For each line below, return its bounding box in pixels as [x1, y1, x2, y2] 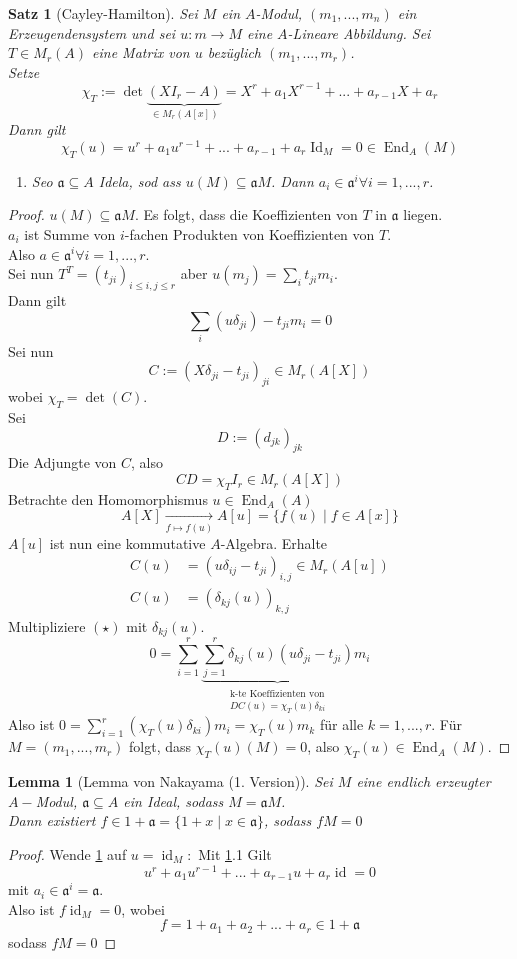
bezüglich [207, 42, 262, 63]
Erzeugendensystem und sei [8, 22, 176, 43]
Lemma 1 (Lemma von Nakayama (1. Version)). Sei [8, 771, 333, 792]
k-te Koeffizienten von [229, 688, 325, 699]
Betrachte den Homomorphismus [8, 488, 208, 509]
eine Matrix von [92, 42, 190, 63]
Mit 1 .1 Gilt [198, 843, 272, 864]
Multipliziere [8, 616, 86, 637]
